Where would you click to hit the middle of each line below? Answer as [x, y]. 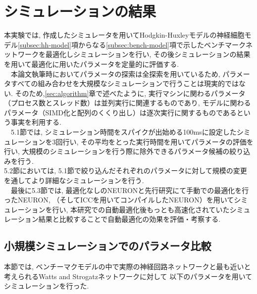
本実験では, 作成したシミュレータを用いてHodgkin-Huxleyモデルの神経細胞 [124, 35]
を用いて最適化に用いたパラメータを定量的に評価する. [92, 64]
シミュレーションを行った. [47, 286]
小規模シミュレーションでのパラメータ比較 [108, 246]
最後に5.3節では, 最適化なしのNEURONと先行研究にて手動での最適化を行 [130, 190]
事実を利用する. [36, 122]
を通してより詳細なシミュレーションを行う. [74, 180]
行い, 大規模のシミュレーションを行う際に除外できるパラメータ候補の [117, 151]
